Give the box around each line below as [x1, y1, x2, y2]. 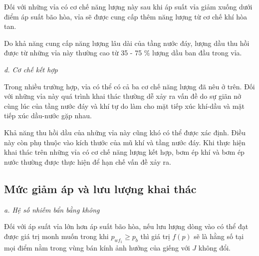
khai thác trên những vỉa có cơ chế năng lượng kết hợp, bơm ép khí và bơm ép [4, 147, 245, 157]
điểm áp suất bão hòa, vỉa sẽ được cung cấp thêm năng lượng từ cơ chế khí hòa [4, 11, 248, 21]
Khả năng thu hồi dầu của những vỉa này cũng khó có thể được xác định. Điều [4, 127, 246, 137]
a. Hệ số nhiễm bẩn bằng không [4, 204, 100, 215]
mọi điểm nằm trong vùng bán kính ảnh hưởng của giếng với [4, 242, 190, 253]
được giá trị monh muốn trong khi [4, 231, 109, 241]
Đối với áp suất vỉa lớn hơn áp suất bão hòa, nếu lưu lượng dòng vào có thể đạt [4, 221, 249, 232]
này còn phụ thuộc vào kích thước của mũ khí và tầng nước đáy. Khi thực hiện [4, 137, 246, 147]
